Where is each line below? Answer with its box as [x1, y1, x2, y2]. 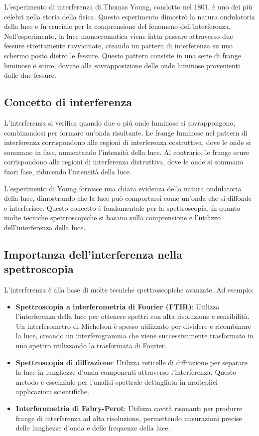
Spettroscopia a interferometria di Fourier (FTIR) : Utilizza [15, 301, 220, 311]
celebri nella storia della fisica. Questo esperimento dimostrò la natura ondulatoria [4, 11, 255, 21]
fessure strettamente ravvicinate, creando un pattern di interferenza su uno [4, 40, 233, 51]
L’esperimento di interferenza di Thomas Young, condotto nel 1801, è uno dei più [4, 1, 253, 11]
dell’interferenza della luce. [4, 222, 86, 232]
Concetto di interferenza [4, 94, 132, 110]
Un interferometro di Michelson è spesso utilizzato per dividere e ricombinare [15, 320, 252, 331]
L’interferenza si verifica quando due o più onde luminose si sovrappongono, [4, 117, 236, 128]
